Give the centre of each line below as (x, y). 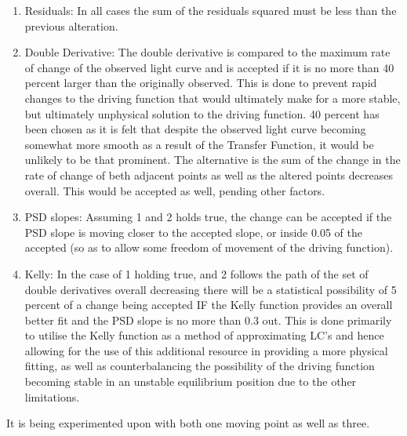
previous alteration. (71, 25)
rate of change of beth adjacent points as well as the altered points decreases (209, 174)
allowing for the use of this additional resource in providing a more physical (206, 350)
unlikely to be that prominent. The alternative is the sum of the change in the (213, 160)
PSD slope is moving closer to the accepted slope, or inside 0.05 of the (193, 232)
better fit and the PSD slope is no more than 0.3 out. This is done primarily (208, 320)
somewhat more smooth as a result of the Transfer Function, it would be (199, 144)
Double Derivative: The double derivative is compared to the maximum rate (207, 52)
